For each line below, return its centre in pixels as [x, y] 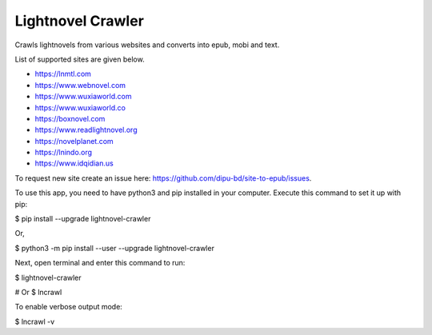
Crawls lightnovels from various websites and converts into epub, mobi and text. [147, 45]
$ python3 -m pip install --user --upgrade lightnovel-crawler [115, 248]
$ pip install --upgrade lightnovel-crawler [83, 219]
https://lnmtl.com [63, 74]
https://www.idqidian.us [74, 163]
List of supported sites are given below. [80, 59]
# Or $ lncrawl [38, 292]
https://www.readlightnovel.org [86, 130]
